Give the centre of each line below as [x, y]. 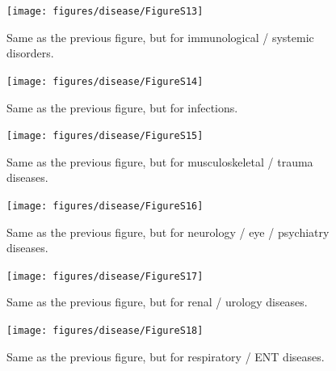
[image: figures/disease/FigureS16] [105, 206]
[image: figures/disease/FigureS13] [105, 11]
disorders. [30, 53]
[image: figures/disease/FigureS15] [105, 136]
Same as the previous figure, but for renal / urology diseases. [157, 302]
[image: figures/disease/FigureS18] [105, 331]
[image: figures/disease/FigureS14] [105, 81]
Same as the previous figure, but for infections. [122, 107]
